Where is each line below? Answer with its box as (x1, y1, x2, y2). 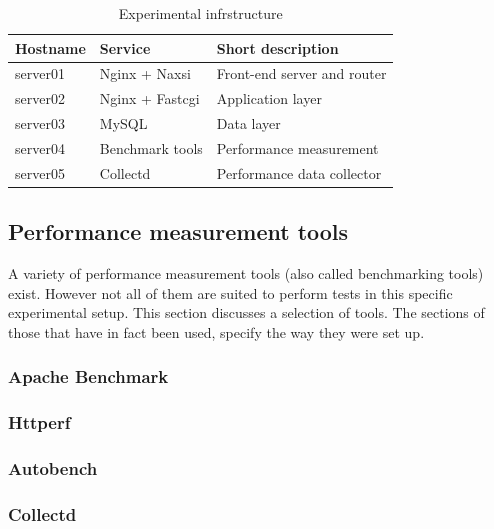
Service (99, 37, 151, 58)
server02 (15, 88, 65, 109)
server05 (15, 162, 65, 183)
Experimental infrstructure (118, 3, 283, 23)
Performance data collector (216, 162, 382, 183)
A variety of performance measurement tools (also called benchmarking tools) (8, 263, 484, 284)
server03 (15, 113, 65, 134)
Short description (216, 37, 339, 58)
